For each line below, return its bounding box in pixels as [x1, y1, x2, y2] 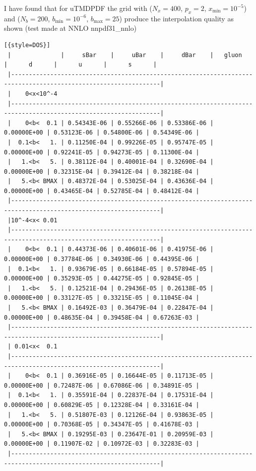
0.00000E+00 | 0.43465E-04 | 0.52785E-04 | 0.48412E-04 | [4, 187, 199, 195]
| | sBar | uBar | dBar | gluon [7, 51, 242, 59]
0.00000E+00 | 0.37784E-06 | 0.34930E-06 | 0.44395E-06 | [4, 256, 199, 263]
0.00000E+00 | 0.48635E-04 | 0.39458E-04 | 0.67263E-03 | [4, 314, 199, 321]
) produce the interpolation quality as [119, 13, 234, 23]
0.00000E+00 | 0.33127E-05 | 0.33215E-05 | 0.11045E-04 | [4, 294, 199, 302]
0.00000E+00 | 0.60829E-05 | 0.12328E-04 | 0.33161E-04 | [4, 401, 199, 408]
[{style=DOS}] [4, 41, 51, 49]
